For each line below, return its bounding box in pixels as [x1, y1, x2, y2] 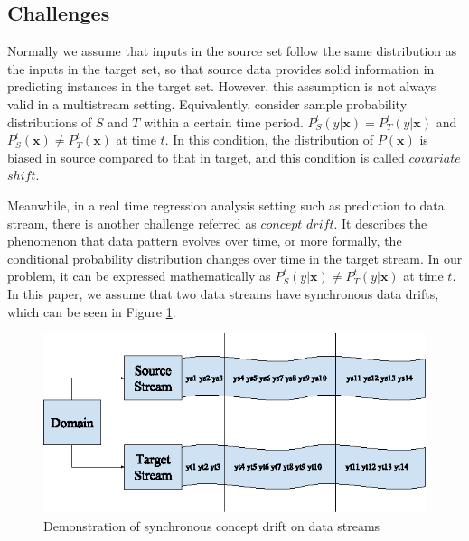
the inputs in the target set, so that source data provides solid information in [7, 59, 435, 78]
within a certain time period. [144, 112, 304, 131]
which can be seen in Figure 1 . [7, 302, 176, 321]
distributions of [7, 112, 92, 131]
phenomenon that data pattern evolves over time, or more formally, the [7, 231, 402, 250]
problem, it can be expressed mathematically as [7, 266, 271, 285]
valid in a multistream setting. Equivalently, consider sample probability [7, 94, 408, 113]
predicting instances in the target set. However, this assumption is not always [7, 77, 436, 96]
